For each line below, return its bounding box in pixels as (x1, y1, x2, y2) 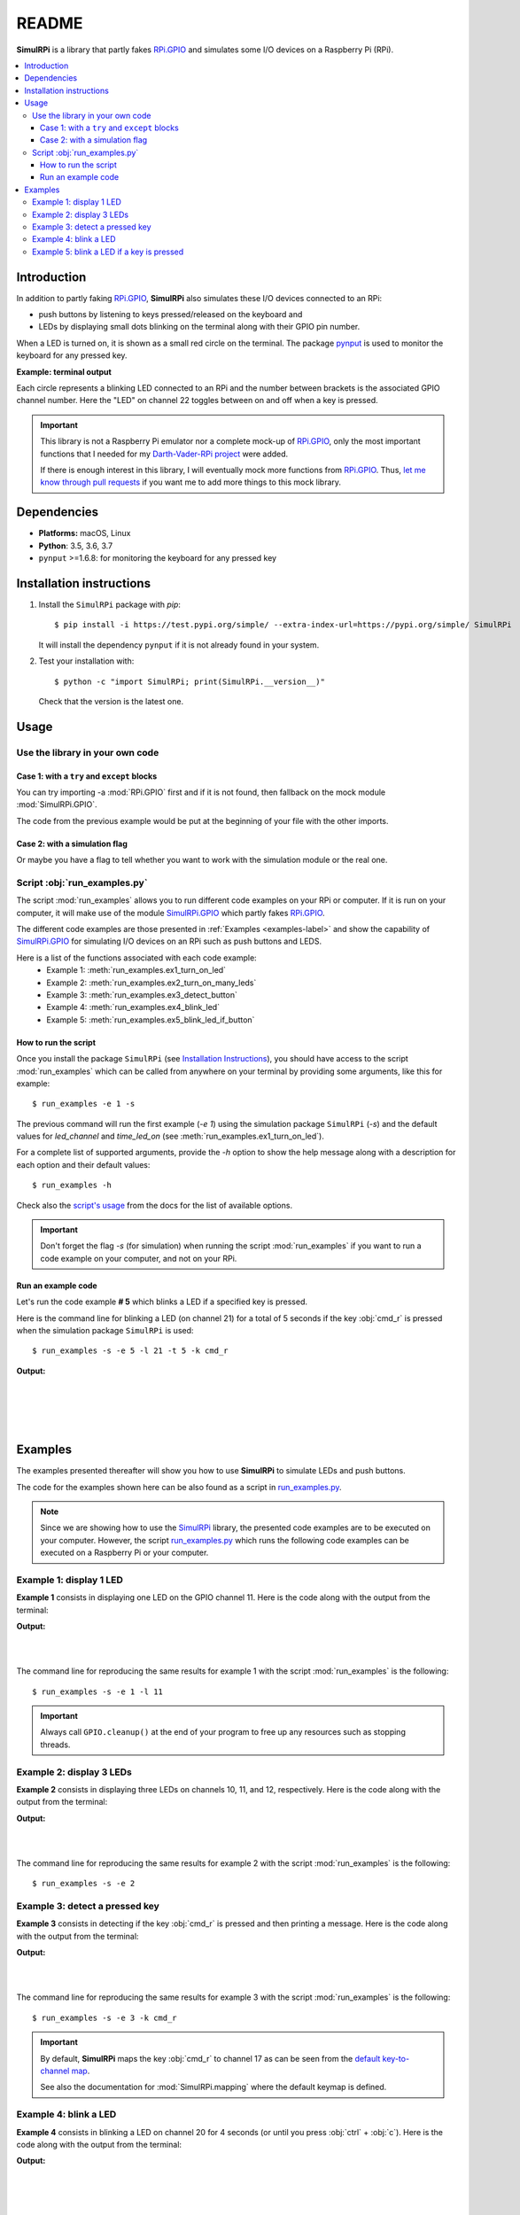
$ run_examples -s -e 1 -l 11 (32, 1686, 164, 1697)
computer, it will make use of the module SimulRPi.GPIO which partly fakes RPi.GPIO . (16, 907, 325, 918)
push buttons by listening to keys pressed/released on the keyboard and (38, 309, 303, 320)
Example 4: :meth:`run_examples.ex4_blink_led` (46, 1002, 221, 1013)
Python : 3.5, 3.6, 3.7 (38, 540, 113, 551)
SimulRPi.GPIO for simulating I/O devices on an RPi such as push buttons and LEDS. (16, 936, 322, 947)
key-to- (382, 2053, 410, 2063)
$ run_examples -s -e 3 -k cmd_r (32, 2012, 177, 2023)
